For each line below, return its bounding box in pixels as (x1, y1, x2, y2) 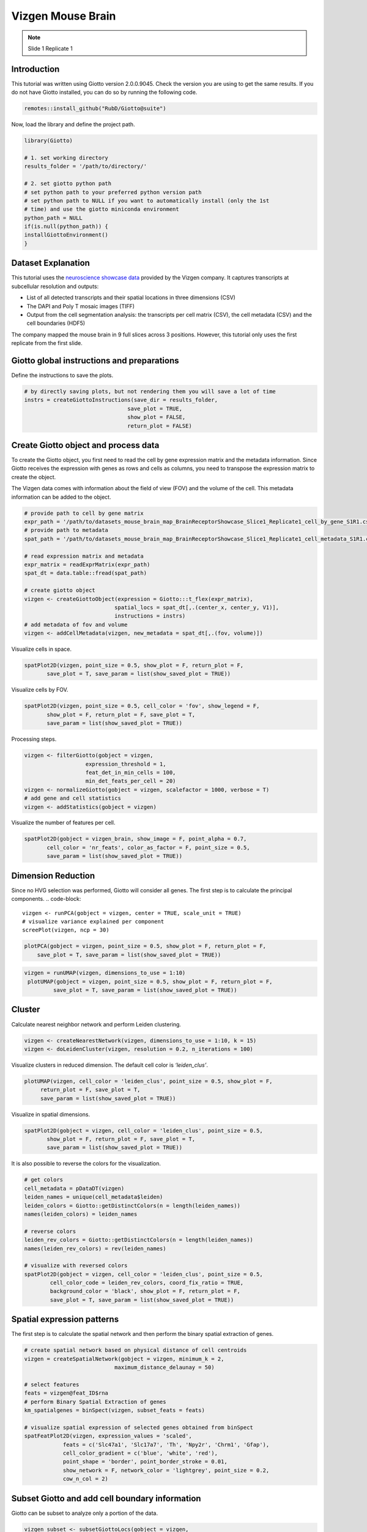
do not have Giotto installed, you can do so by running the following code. (11, 89, 198, 96)
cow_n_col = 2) (62, 1476, 108, 1482)
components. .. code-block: (11, 895, 81, 903)
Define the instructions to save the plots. (11, 371, 114, 379)
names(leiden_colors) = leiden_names (24, 1210, 138, 1218)
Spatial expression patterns (11, 1314, 119, 1325)
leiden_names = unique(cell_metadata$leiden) (24, 1194, 163, 1200)
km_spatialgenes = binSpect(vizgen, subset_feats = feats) (24, 1407, 205, 1414)
